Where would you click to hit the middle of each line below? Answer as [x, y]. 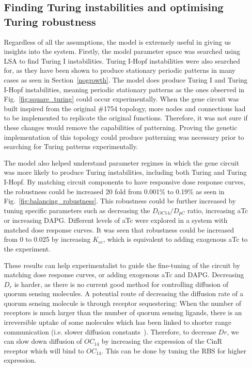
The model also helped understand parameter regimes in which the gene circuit [122, 162]
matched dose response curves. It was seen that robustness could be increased [119, 229]
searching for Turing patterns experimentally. [71, 146]
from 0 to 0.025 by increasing [47, 239]
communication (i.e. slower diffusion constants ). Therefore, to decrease [110, 331]
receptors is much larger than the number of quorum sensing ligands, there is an [123, 312]
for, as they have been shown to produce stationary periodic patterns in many [120, 70]
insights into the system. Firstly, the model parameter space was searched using [122, 51]
